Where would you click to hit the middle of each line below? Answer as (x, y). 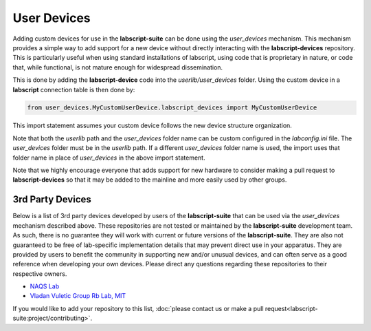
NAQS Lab (45, 286)
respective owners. (40, 274)
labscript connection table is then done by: (74, 89)
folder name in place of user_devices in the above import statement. (109, 158)
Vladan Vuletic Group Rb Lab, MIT (78, 296)
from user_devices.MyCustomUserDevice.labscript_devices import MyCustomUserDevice (172, 108)
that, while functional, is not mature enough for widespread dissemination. (118, 67)
